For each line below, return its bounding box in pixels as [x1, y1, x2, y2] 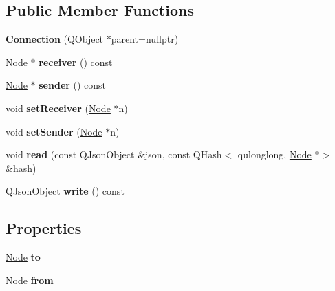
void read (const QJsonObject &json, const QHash [6, 147, 222, 162]
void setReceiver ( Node [6, 100, 111, 115]
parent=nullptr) [111, 32, 179, 46]
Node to [6, 250, 41, 264]
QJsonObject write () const [6, 184, 125, 198]
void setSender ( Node [6, 124, 102, 138]
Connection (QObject [6, 32, 104, 46]
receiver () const [39, 54, 113, 69]
